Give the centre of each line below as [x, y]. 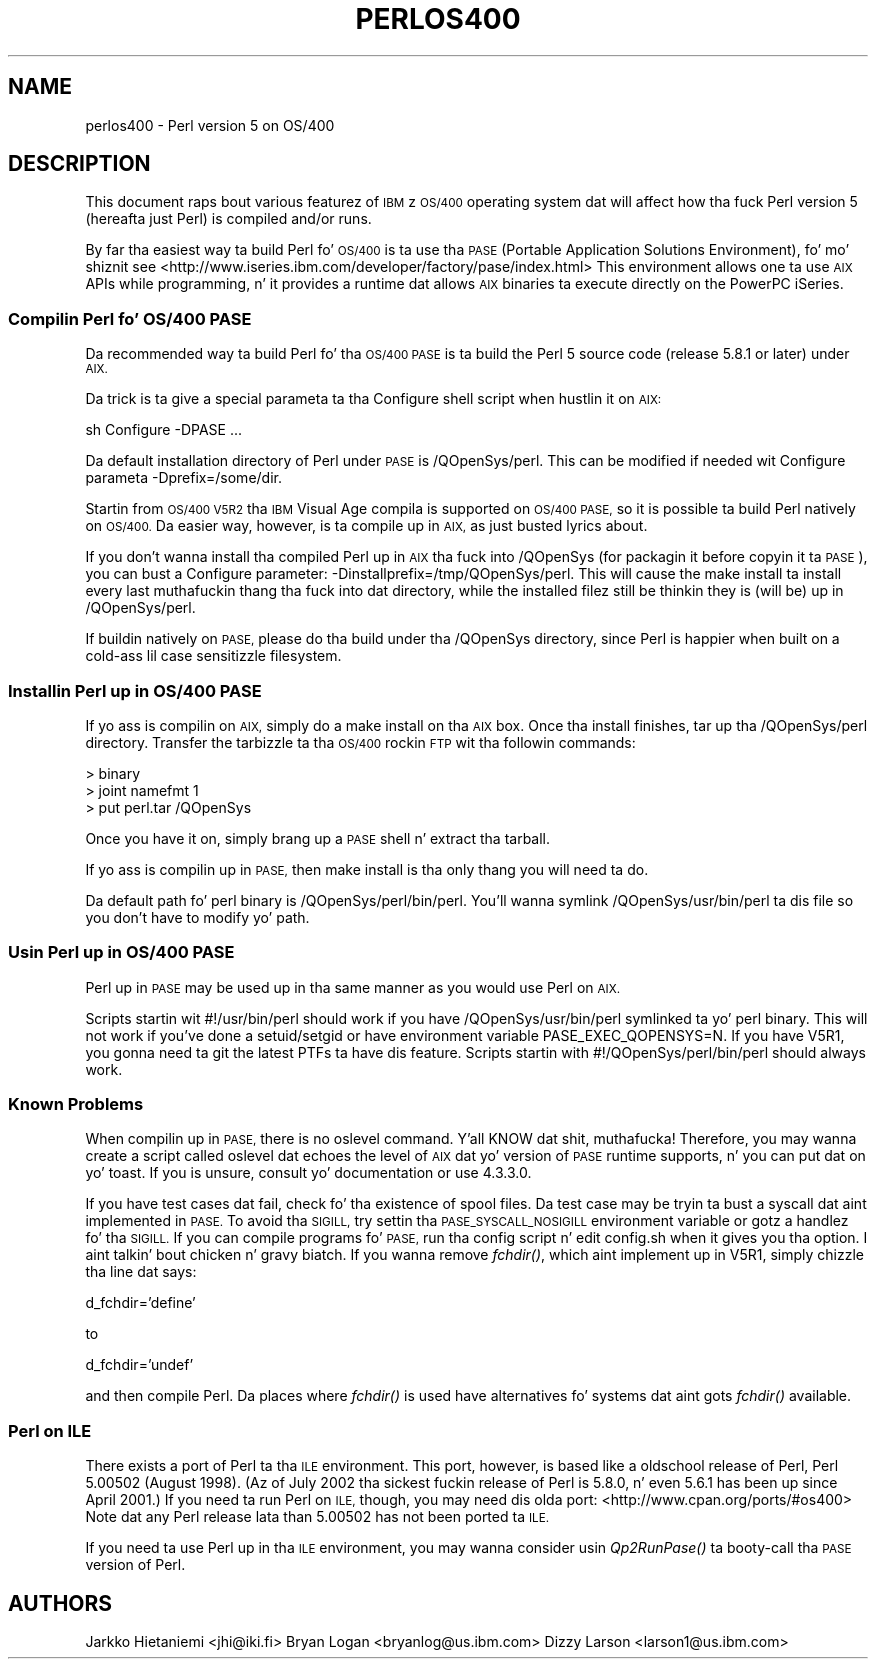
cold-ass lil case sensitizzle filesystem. [213, 656]
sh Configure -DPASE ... [164, 430]
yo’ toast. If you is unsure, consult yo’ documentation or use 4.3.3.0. [308, 1173]
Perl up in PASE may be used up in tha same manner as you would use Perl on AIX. [352, 987]
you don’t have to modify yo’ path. [197, 917]
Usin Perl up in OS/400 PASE [121, 952]
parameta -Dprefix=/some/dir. [183, 478]
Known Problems [76, 1104]
